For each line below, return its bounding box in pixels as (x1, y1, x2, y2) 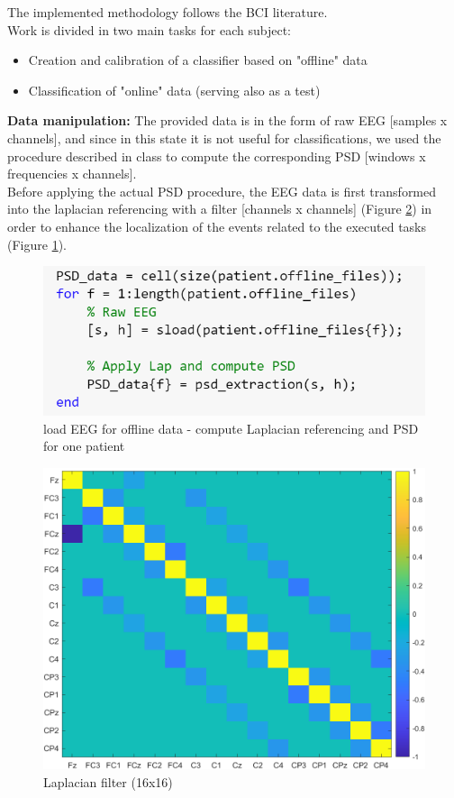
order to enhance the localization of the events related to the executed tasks (7, 216, 427, 235)
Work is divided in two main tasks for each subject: (7, 20, 291, 39)
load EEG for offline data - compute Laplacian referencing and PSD (43, 418, 419, 437)
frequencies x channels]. (7, 164, 137, 183)
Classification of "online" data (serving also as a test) (28, 80, 321, 99)
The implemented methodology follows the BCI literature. (7, 3, 328, 21)
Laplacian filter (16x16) (43, 772, 173, 791)
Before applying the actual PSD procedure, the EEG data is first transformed (7, 181, 437, 200)
